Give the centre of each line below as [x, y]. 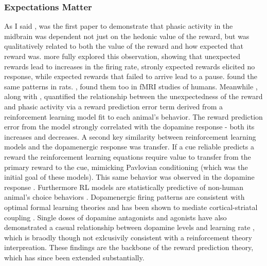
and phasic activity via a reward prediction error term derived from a [114, 106]
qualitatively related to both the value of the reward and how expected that [124, 46]
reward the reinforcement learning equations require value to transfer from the [128, 156]
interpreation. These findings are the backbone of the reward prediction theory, [129, 247]
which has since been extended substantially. [74, 257]
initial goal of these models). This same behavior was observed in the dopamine [129, 177]
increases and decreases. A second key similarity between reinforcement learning [130, 136]
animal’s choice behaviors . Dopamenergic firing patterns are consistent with [124, 197]
